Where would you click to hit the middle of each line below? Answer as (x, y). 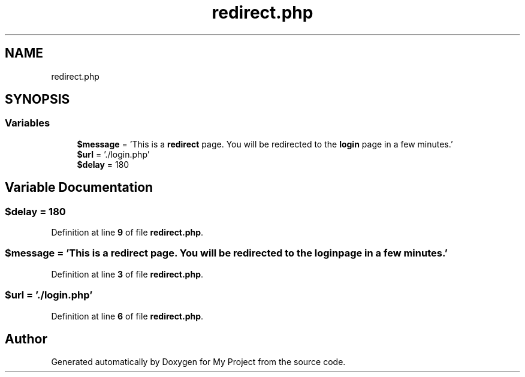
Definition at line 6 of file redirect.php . (127, 316)
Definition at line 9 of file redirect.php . (127, 233)
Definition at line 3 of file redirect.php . (127, 274)
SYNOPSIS (37, 99)
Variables (28, 123)
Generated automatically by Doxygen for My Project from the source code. (198, 362)
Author (26, 339)
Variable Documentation (79, 188)
